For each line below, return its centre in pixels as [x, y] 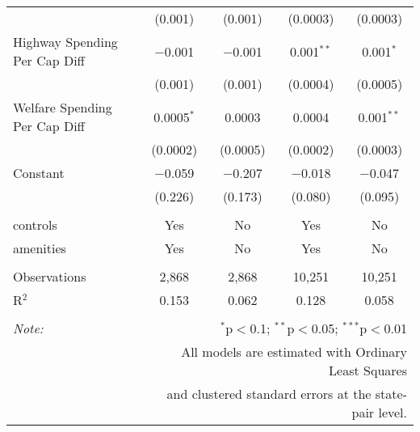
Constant [39, 173]
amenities [40, 248]
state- [391, 394]
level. [393, 412]
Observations [50, 276]
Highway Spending [65, 42]
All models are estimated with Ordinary [294, 352]
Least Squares [368, 370]
